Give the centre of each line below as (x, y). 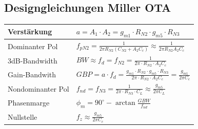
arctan (125, 103)
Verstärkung (30, 31)
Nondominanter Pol (38, 88)
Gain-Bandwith (32, 74)
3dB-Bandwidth (33, 60)
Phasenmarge (29, 103)
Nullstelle (23, 116)
